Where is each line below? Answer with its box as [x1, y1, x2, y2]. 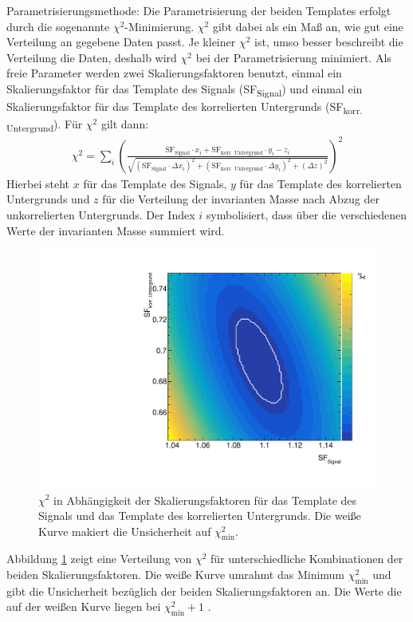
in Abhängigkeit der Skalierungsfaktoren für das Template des [53, 491, 357, 508]
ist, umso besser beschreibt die [254, 33, 403, 50]
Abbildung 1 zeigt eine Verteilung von [6, 550, 192, 567]
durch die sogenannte [6, 18, 110, 34]
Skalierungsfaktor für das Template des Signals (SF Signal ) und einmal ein [6, 80, 363, 99]
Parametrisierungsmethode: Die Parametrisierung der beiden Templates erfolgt [6, 2, 391, 18]
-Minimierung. [124, 18, 195, 34]
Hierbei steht [6, 175, 70, 191]
